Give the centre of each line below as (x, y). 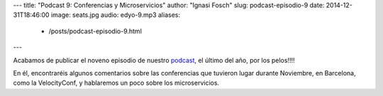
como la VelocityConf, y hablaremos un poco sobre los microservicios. (116, 83)
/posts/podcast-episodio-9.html (95, 31)
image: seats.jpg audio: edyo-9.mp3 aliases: (116, 15)
